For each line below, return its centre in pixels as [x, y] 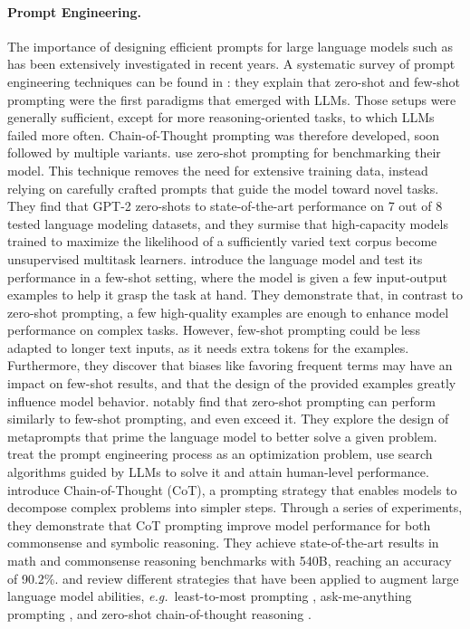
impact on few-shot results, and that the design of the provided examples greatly [232, 383]
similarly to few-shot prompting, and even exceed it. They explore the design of [228, 419]
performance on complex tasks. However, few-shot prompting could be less [214, 330]
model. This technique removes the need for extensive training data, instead [218, 170]
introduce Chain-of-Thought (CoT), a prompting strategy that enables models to [232, 489]
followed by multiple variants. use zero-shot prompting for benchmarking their [224, 152]
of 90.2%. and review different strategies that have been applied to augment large [233, 578]
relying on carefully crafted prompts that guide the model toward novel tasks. [223, 188]
